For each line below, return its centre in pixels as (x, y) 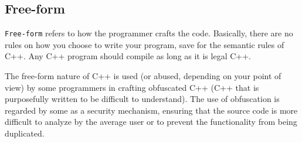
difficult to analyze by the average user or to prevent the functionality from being (151, 122)
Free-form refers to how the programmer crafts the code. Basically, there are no (149, 33)
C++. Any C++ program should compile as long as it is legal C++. (128, 56)
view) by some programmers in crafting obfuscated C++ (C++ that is (132, 87)
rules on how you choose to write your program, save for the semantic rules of (145, 44)
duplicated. (25, 133)
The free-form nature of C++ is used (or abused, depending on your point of (143, 76)
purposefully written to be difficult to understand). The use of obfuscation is (142, 99)
